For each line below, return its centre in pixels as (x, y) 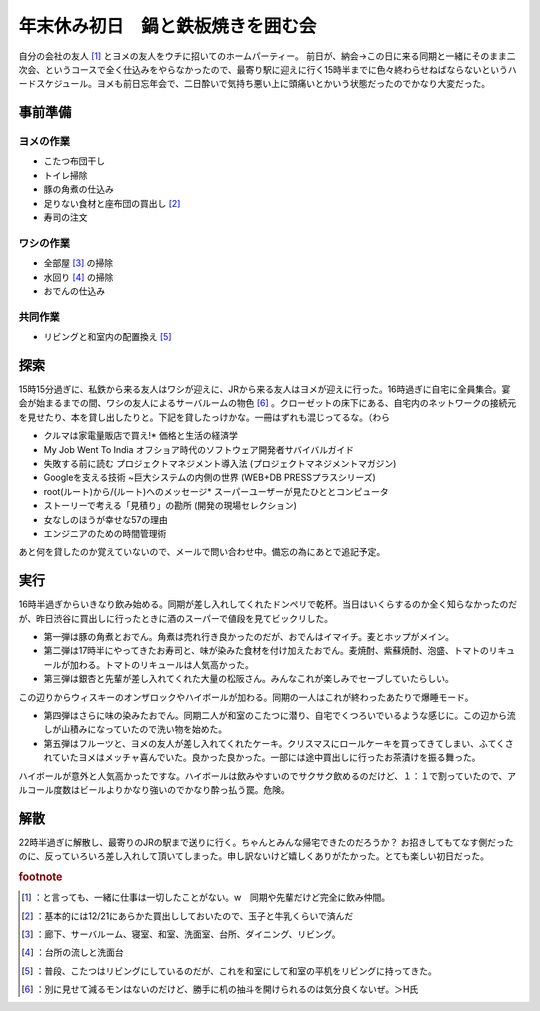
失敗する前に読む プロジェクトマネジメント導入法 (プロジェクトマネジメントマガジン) (220, 463)
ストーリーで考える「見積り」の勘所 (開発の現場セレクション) (170, 506)
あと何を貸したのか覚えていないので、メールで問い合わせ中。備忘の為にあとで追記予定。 (202, 552)
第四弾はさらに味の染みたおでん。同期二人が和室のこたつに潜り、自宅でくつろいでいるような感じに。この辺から (275, 715)
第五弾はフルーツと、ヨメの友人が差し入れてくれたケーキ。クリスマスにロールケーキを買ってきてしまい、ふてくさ (278, 743)
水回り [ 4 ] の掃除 (78, 277)
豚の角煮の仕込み (78, 189)
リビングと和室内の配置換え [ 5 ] (107, 337)
